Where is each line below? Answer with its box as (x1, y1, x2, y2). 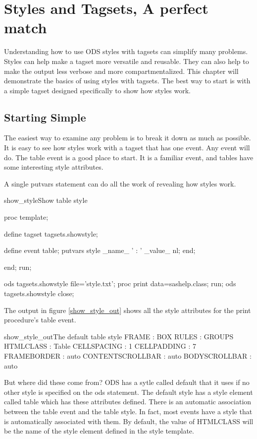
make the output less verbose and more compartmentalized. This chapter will (4, 65, 239, 76)
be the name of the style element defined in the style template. (4, 426, 194, 436)
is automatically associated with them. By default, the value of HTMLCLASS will (4, 416, 254, 426)
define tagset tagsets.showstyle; (4, 228, 98, 239)
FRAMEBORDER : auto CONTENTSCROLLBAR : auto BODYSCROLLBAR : (4, 350, 252, 361)
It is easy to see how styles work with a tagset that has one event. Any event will (4, 142, 250, 153)
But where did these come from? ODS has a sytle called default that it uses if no (4, 377, 250, 387)
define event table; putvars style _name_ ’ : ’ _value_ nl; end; (4, 245, 196, 255)
